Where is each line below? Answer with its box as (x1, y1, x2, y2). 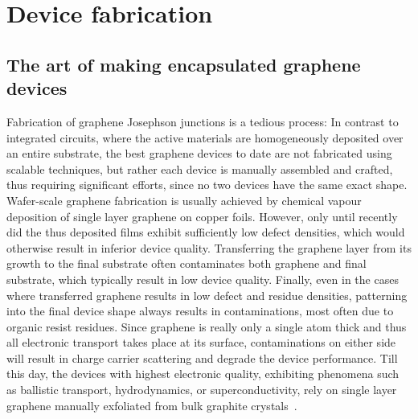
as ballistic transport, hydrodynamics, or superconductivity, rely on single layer (6, 381, 397, 398)
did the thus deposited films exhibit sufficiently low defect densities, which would (6, 224, 405, 240)
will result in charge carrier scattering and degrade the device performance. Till (6, 349, 398, 366)
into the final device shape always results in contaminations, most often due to (6, 302, 394, 319)
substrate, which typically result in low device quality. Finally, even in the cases (6, 270, 399, 287)
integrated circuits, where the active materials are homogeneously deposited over (6, 129, 404, 146)
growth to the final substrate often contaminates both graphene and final (6, 255, 367, 272)
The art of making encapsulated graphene (6, 51, 361, 76)
